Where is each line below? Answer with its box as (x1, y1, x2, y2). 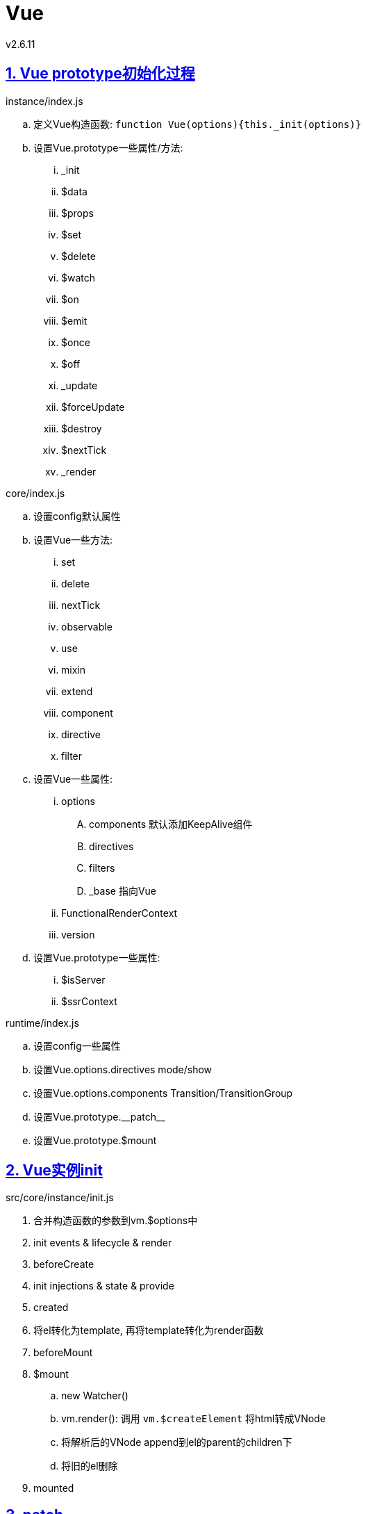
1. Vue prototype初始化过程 (6, 65, 195, 83)
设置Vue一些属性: (33, 772, 113, 785)
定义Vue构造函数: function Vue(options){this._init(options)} (33, 117, 362, 130)
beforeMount (33, 1346, 93, 1359)
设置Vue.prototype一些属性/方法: (33, 141, 183, 154)
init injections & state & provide (33, 1280, 174, 1292)
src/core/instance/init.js (6, 1191, 114, 1204)
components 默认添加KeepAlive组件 (89, 817, 253, 830)
